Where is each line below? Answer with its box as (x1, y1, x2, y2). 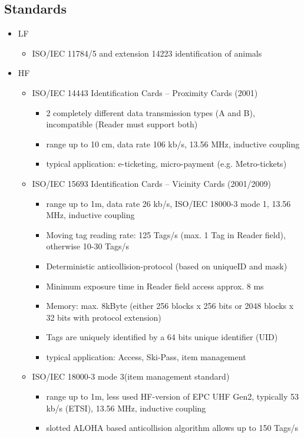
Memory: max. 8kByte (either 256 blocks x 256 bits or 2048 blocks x (46, 299, 294, 312)
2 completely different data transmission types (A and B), (46, 106, 255, 118)
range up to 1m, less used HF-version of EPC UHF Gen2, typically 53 (46, 390, 299, 403)
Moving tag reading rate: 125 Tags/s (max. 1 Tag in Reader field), (46, 228, 286, 241)
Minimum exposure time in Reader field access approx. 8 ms (46, 279, 264, 292)
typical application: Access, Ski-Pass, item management (46, 350, 246, 363)
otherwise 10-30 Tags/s (46, 240, 130, 252)
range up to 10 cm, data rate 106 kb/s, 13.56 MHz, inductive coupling (46, 137, 300, 150)
